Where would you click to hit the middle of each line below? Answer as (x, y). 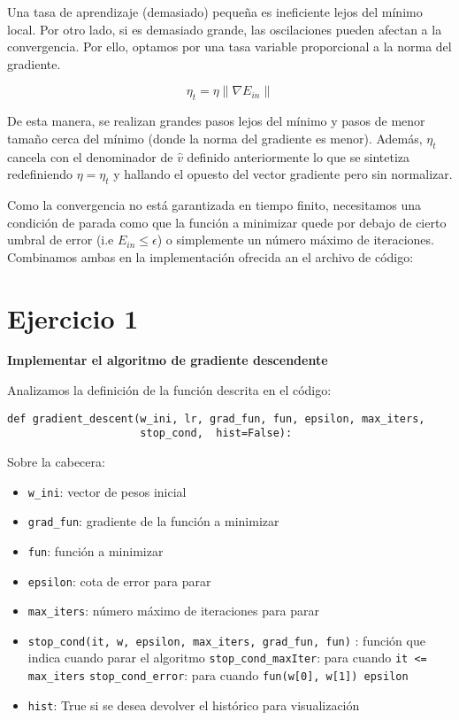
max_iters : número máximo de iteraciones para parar (173, 611)
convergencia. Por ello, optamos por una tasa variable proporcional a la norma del (229, 46)
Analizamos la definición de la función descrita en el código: (169, 390)
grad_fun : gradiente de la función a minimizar (153, 521)
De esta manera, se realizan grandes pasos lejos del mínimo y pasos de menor (216, 121)
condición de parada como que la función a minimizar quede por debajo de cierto (227, 222)
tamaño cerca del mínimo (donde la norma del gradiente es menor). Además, (215, 138)
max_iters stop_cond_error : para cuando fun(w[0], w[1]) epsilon (218, 675)
